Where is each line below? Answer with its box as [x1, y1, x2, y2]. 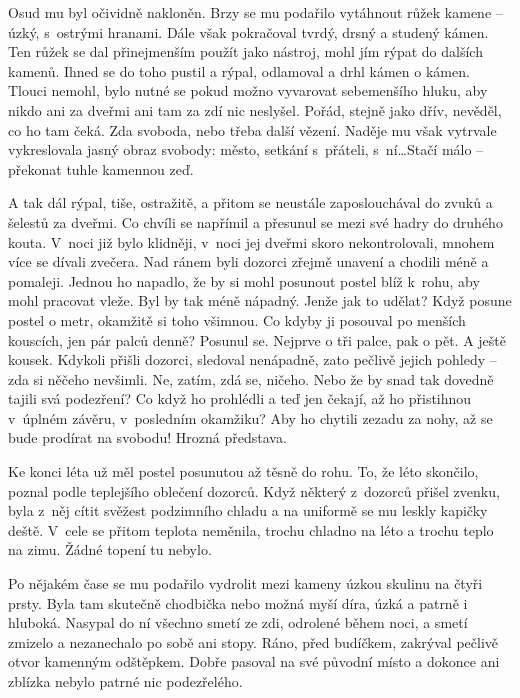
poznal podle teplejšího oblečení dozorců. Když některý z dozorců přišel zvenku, [8, 480, 500, 501]
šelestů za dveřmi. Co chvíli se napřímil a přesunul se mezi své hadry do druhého [8, 211, 503, 232]
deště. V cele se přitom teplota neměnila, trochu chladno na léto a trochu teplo [8, 519, 494, 540]
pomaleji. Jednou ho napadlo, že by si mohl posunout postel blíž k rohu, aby [8, 270, 480, 291]
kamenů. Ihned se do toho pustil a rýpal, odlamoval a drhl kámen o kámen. [8, 60, 470, 81]
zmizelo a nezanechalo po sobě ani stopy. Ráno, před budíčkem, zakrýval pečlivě [8, 631, 499, 652]
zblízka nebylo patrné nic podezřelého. [8, 671, 243, 691]
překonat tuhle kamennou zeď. [8, 158, 194, 179]
